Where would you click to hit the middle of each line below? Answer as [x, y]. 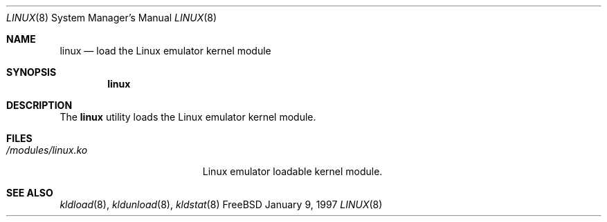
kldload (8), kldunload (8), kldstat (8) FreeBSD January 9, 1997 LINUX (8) [221, 204]
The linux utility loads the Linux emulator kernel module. [188, 117]
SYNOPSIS [31, 72]
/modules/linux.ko [47, 150]
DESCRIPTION [39, 105]
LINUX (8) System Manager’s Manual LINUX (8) [112, 18]
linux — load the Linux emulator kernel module [165, 51]
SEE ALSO [30, 193]
